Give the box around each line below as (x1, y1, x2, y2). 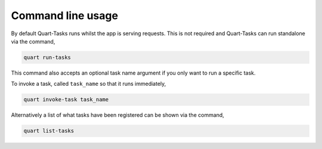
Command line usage (11, 9, 119, 22)
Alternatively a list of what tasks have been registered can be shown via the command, (11, 111, 225, 119)
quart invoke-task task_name (23, 96, 109, 103)
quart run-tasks (23, 54, 72, 61)
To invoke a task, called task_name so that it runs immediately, (11, 80, 166, 88)
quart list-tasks (23, 128, 75, 134)
